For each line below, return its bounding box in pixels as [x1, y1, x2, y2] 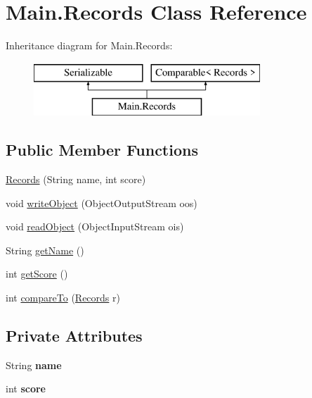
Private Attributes [6, 325, 143, 347]
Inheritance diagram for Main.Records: [6, 38, 173, 53]
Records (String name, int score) [6, 172, 146, 187]
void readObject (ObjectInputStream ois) [6, 219, 184, 234]
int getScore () [6, 266, 68, 281]
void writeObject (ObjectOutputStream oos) [6, 195, 197, 210]
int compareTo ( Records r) [6, 290, 120, 305]
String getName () [6, 242, 84, 257]
